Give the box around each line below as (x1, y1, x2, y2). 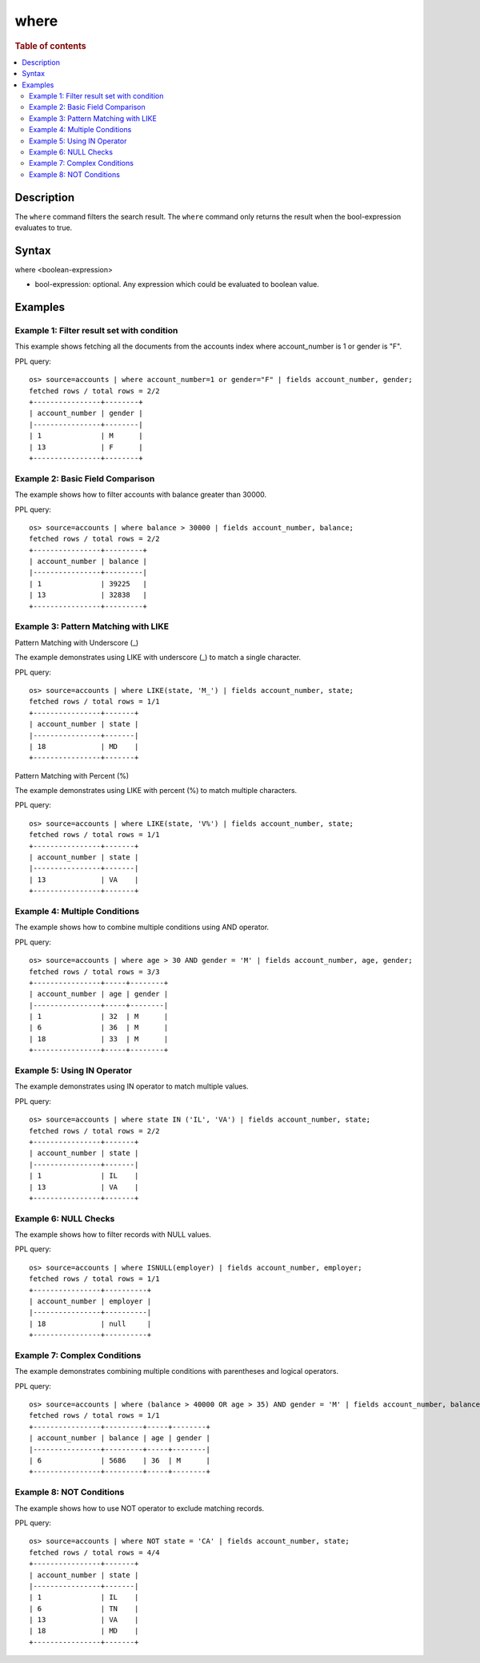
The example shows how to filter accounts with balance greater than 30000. (14, 489, 267, 500)
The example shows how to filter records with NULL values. (14, 1230, 212, 1239)
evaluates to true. (14, 223, 73, 232)
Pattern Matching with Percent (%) (14, 771, 130, 780)
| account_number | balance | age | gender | (29, 1434, 211, 1443)
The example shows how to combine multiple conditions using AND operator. (14, 922, 270, 932)
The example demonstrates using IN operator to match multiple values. (14, 1081, 249, 1091)
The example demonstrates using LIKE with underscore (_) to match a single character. (14, 653, 302, 662)
